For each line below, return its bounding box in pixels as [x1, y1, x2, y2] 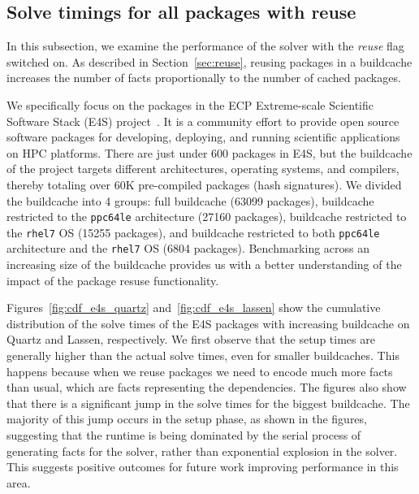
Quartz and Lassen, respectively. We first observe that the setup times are [6, 331, 375, 348]
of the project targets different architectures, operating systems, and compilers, [6, 160, 400, 177]
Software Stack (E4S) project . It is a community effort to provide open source [6, 112, 400, 129]
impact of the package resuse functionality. [6, 271, 219, 288]
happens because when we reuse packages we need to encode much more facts [6, 362, 393, 379]
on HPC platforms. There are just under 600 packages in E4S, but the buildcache [6, 144, 413, 161]
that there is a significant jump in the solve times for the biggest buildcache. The [6, 394, 410, 411]
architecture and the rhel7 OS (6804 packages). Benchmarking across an [6, 240, 370, 257]
